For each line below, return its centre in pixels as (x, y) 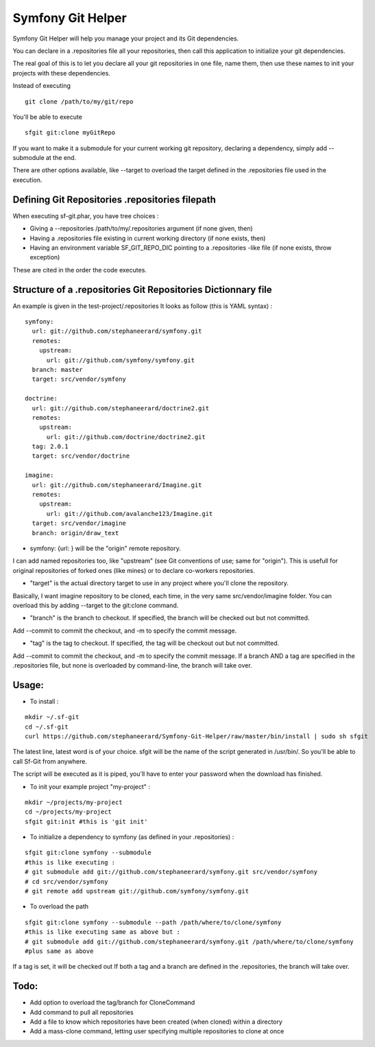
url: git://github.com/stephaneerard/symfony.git (117, 331)
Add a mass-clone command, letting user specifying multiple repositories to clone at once (157, 1031)
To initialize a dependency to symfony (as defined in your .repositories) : (132, 837)
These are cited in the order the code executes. (80, 270)
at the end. (61, 158)
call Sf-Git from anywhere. (50, 761)
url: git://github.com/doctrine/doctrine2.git (126, 437)
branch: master (57, 369)
